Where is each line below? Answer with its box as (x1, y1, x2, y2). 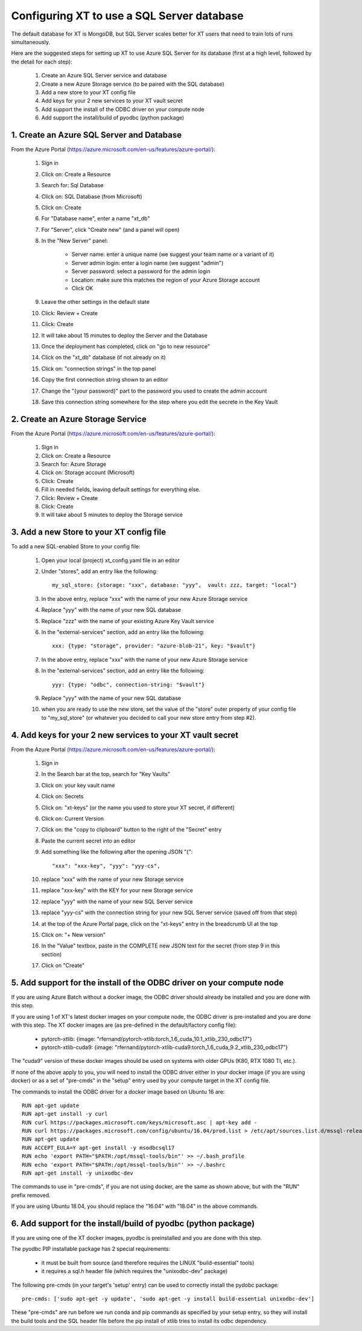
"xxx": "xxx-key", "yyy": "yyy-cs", (52, 862, 160, 869)
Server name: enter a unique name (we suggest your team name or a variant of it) (71, 251, 275, 258)
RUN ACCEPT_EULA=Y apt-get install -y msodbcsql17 (22, 1144, 175, 1151)
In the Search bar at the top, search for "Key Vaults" (41, 771, 171, 778)
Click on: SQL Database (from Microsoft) (41, 193, 142, 200)
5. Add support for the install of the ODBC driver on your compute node (11, 977, 284, 987)
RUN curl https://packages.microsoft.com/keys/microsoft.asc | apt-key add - (22, 1119, 258, 1126)
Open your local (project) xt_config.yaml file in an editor (41, 556, 180, 564)
